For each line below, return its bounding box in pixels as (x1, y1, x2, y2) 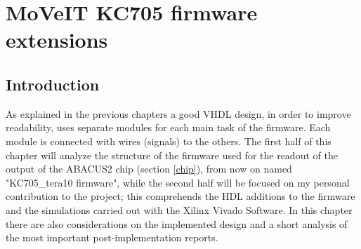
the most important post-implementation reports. (6, 230, 218, 245)
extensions (6, 25, 108, 54)
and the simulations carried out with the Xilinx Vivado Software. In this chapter (6, 202, 353, 217)
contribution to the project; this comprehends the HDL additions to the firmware (6, 189, 355, 203)
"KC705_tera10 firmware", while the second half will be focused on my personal (6, 175, 350, 189)
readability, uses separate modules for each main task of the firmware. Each (6, 120, 331, 135)
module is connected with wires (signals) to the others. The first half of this (6, 133, 332, 148)
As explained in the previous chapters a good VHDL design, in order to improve (6, 106, 351, 121)
